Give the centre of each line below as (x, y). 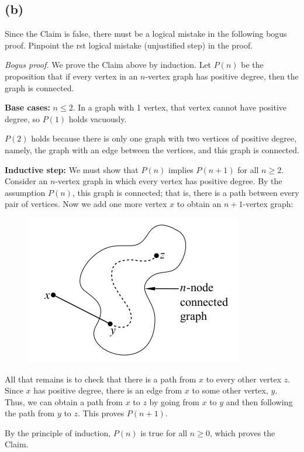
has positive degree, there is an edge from (108, 390)
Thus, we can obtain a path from (64, 401)
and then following (259, 401)
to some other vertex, (230, 390)
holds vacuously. (98, 118)
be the (252, 65)
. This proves (101, 413)
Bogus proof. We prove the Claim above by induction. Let (108, 65)
